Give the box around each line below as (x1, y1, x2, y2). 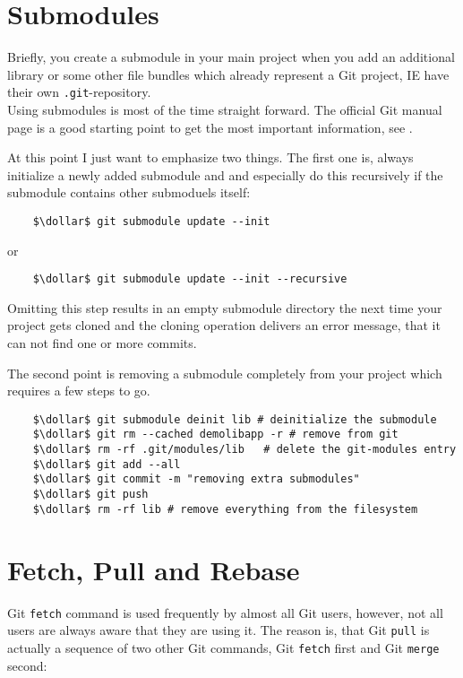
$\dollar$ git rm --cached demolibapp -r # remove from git (32, 428, 399, 441)
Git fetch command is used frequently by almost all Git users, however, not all (7, 603, 443, 621)
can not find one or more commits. (7, 334, 197, 352)
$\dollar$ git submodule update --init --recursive (32, 273, 347, 286)
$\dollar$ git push (32, 488, 149, 501)
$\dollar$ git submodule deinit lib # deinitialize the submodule (32, 413, 437, 426)
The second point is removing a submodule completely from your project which (7, 363, 442, 382)
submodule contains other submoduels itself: (7, 183, 251, 202)
